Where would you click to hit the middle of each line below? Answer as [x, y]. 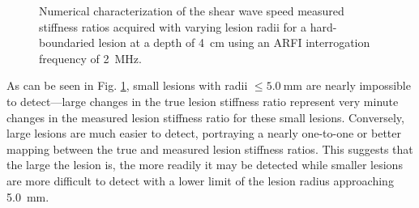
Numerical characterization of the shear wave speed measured [192, 11]
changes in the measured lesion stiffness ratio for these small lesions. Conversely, [205, 117]
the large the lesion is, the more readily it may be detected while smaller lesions [205, 165]
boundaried [67, 42]
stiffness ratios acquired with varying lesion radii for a [173, 26]
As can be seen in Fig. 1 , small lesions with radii [127, 85]
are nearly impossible [358, 85]
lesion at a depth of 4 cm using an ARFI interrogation [234, 42]
